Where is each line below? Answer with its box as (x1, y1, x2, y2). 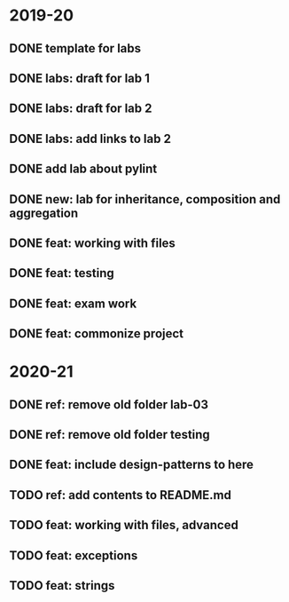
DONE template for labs (9, 41, 142, 56)
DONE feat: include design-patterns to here (9, 457, 254, 472)
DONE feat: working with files (9, 235, 176, 250)
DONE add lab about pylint (9, 162, 158, 177)
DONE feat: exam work (9, 296, 137, 311)
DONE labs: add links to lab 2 (9, 131, 171, 147)
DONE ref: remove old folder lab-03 (9, 397, 209, 412)
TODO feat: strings (9, 578, 115, 593)
